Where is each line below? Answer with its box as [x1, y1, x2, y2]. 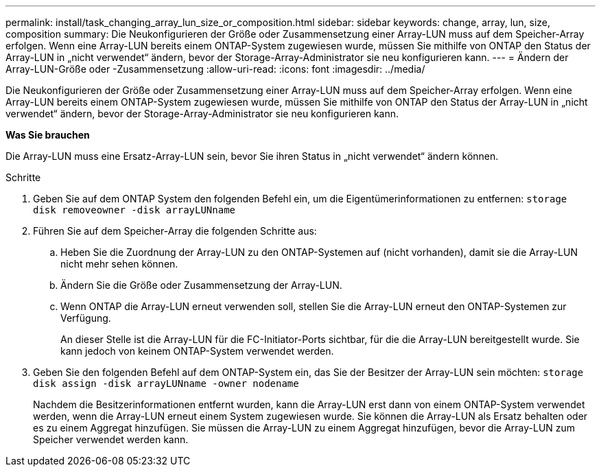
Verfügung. [60, 312, 111, 324]
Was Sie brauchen [5, 129, 90, 141]
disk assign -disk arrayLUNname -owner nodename [33, 378, 299, 389]
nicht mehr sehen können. [60, 258, 178, 270]
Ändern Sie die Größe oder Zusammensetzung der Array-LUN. [60, 279, 342, 291]
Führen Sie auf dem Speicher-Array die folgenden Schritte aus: [33, 225, 317, 237]
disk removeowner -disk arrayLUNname [33, 204, 236, 215]
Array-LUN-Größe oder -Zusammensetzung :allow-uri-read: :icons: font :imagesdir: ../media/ [5, 63, 425, 75]
